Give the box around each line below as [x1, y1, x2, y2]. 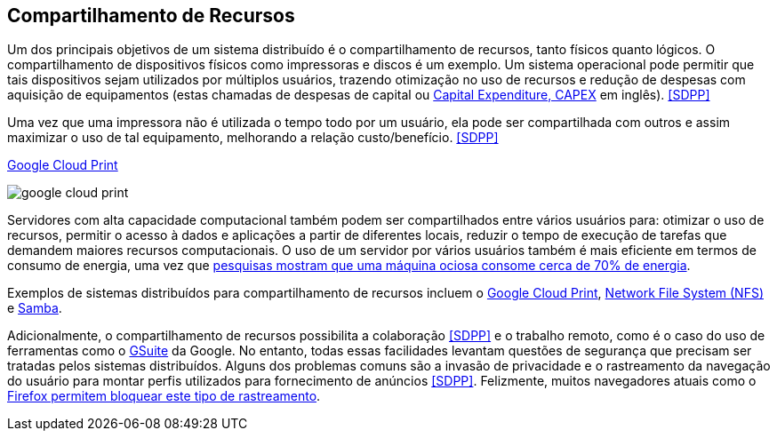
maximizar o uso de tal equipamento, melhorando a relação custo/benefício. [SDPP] [7, 130, 499, 146]
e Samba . [7, 300, 62, 316]
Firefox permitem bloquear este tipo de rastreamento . [7, 388, 321, 404]
